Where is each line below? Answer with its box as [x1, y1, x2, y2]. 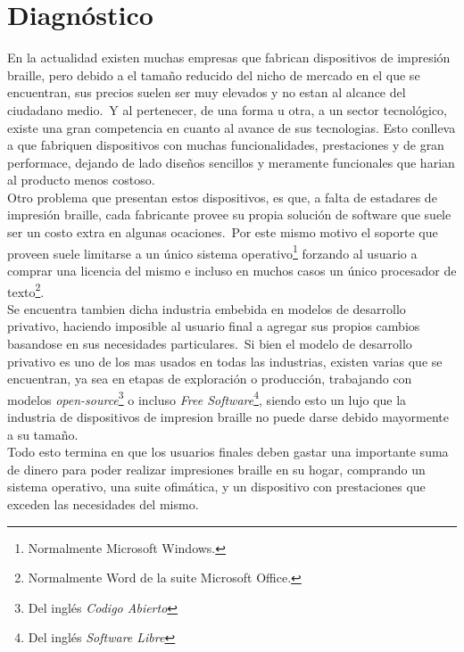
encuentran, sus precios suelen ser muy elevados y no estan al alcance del [7, 83, 406, 102]
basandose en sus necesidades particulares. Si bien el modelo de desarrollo [7, 334, 412, 352]
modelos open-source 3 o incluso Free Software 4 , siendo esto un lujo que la [7, 387, 407, 409]
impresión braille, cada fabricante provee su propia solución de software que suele [7, 205, 452, 224]
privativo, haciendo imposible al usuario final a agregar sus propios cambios [7, 317, 420, 335]
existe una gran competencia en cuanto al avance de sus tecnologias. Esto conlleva [7, 118, 456, 136]
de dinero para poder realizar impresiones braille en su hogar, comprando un [7, 459, 426, 478]
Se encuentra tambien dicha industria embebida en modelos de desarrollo [7, 299, 406, 318]
